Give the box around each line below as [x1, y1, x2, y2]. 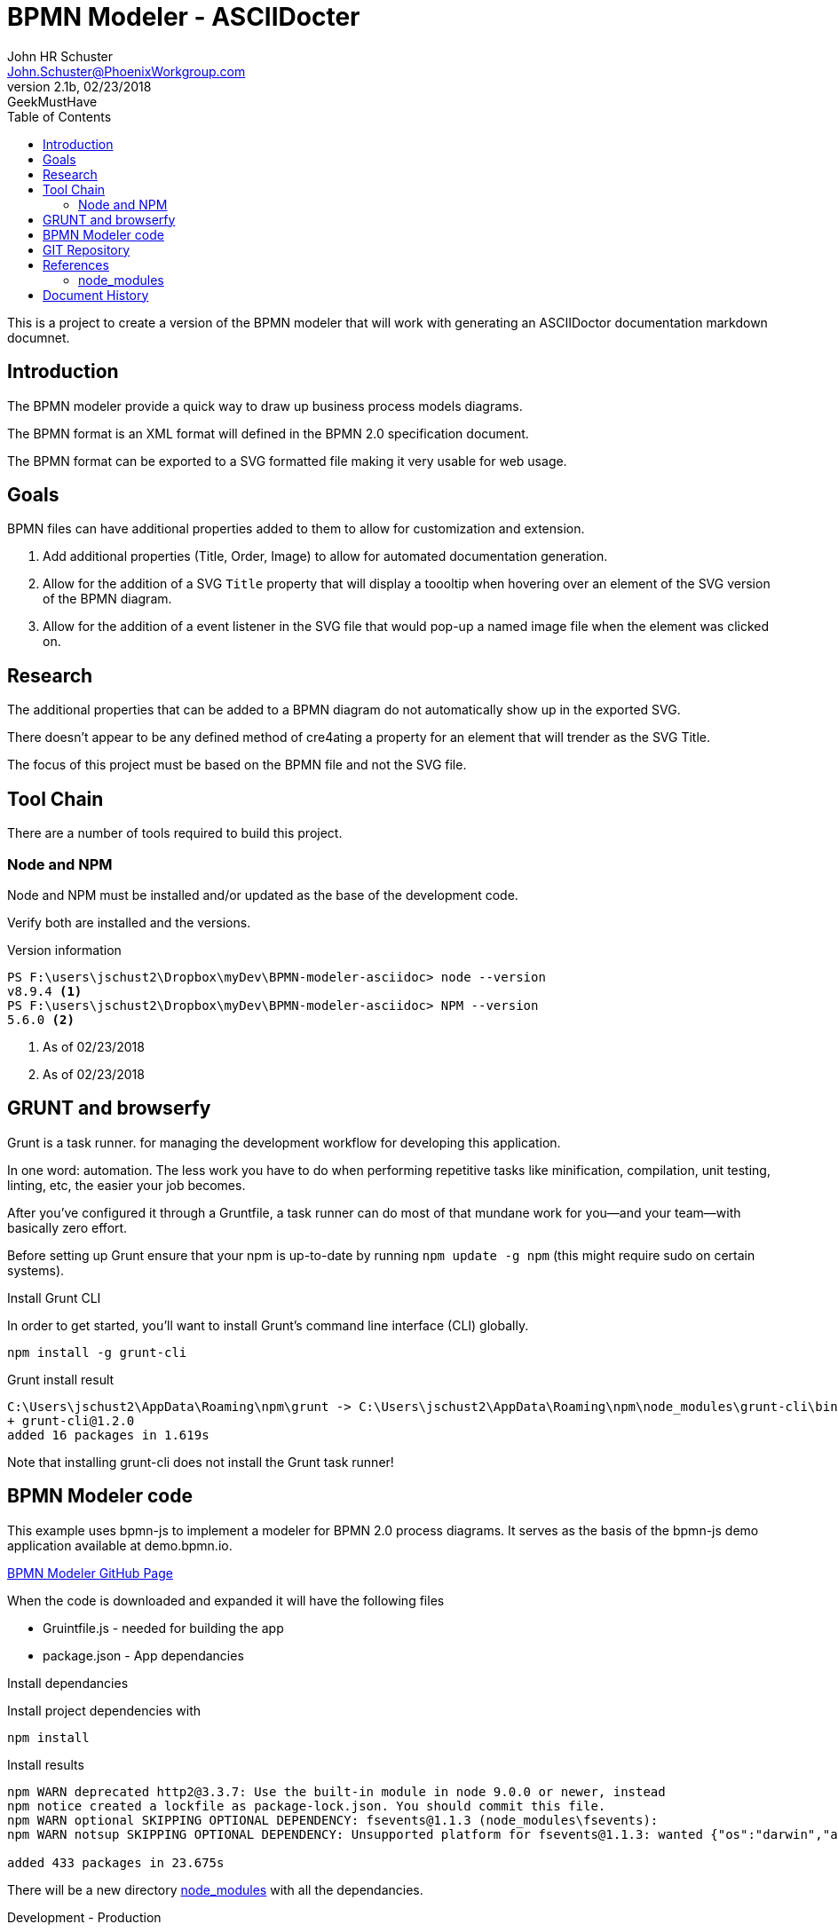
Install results [7, 1756, 84, 1772]
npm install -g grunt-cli [7, 1345, 187, 1360]
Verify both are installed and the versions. [7, 914, 251, 930]
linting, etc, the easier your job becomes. [7, 1177, 246, 1193]
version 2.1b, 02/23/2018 [7, 78, 152, 94]
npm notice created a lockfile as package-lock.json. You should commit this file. [7, 1798, 606, 1813]
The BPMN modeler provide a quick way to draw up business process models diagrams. [7, 398, 523, 414]
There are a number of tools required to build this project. [7, 825, 343, 841]
